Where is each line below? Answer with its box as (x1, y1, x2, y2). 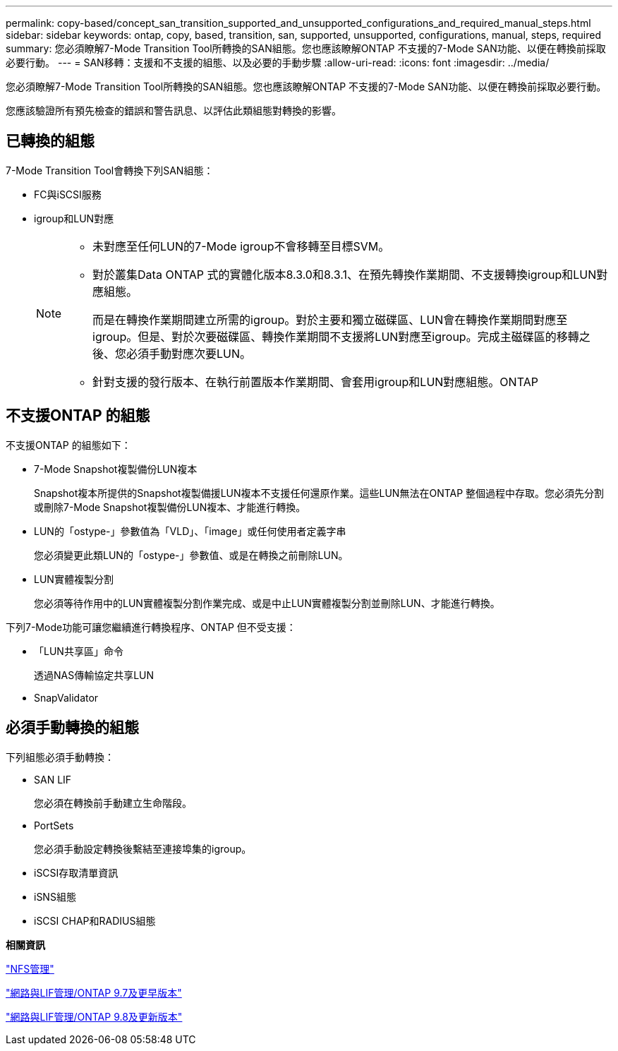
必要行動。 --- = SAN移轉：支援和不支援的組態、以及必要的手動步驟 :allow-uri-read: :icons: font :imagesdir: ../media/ (6, 56, 550, 68)
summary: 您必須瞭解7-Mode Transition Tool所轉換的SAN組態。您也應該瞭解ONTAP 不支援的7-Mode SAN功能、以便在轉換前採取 (6, 42, 606, 54)
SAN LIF (34, 773, 72, 786)
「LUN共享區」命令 (34, 644, 123, 657)
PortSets (34, 819, 74, 831)
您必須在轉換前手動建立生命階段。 (34, 796, 192, 809)
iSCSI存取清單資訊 (34, 866, 119, 879)
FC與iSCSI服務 (34, 188, 102, 200)
